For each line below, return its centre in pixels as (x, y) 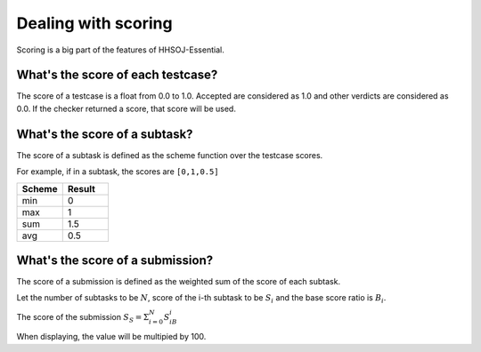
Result (81, 188)
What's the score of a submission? (115, 260)
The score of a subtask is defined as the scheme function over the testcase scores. (170, 155)
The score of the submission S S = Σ (83, 318)
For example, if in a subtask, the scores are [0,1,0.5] (118, 172)
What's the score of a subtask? (105, 134)
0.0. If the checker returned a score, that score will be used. (126, 108)
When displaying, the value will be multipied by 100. (111, 337)
